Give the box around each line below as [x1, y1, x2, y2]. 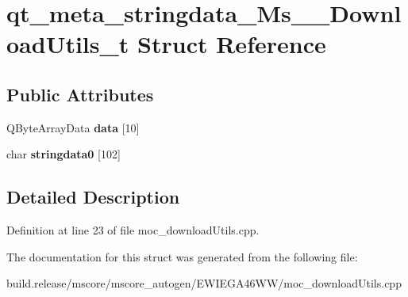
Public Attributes [6, 82, 154, 106]
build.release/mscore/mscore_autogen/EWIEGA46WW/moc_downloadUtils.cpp [6, 275, 402, 291]
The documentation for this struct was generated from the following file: [6, 248, 358, 265]
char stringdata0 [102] [6, 146, 121, 162]
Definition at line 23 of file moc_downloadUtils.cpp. [6, 222, 260, 238]
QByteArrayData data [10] [6, 119, 140, 135]
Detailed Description [6, 185, 180, 209]
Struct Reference [137, 28, 326, 60]
